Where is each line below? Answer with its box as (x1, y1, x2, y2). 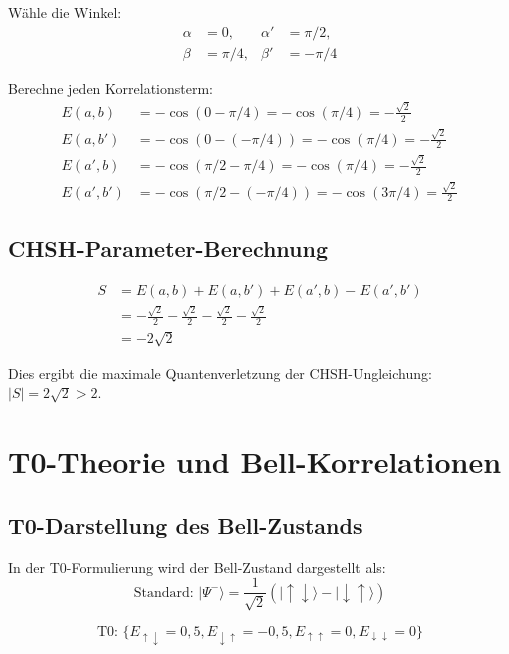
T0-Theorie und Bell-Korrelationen (8, 441, 502, 482)
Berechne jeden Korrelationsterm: (8, 77, 213, 98)
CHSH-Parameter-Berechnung (8, 232, 329, 263)
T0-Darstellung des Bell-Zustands (8, 509, 363, 540)
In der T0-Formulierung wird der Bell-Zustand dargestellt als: (8, 556, 386, 577)
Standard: (133, 585, 194, 600)
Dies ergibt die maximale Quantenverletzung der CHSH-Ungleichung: (8, 362, 432, 383)
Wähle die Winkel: (8, 2, 122, 22)
